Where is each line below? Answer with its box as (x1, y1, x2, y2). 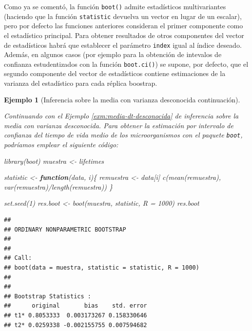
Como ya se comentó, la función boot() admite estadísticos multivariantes (4, 1, 226, 11)
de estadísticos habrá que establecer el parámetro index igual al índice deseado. (4, 39, 242, 50)
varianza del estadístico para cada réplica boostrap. (4, 78, 157, 88)
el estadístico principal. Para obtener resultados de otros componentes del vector (4, 30, 244, 40)
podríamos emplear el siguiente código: (4, 139, 118, 150)
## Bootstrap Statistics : (4, 292, 91, 300)
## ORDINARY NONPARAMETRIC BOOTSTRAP (4, 226, 126, 233)
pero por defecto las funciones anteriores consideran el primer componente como (4, 20, 243, 31)
